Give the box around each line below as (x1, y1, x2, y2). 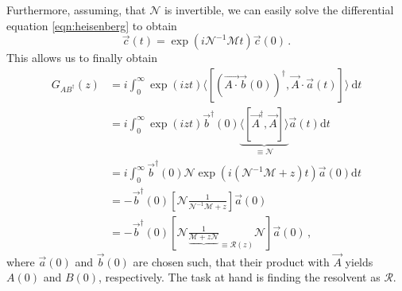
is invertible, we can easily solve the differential (164, 2, 394, 17)
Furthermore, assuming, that (6, 2, 146, 17)
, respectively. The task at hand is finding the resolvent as (98, 269, 381, 285)
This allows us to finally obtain (6, 49, 158, 66)
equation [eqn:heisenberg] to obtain (6, 17, 177, 33)
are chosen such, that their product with (133, 253, 330, 270)
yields (345, 253, 373, 270)
